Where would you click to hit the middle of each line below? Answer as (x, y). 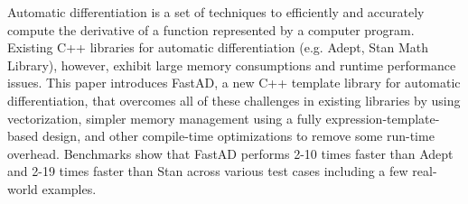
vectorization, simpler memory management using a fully (164, 118)
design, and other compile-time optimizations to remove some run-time (238, 136)
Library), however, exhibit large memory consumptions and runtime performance (232, 65)
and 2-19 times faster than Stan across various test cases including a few (208, 171)
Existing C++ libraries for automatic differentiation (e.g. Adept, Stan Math (218, 47)
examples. (69, 188)
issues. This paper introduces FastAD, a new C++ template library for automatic (234, 83)
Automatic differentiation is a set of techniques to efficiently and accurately (216, 12)
